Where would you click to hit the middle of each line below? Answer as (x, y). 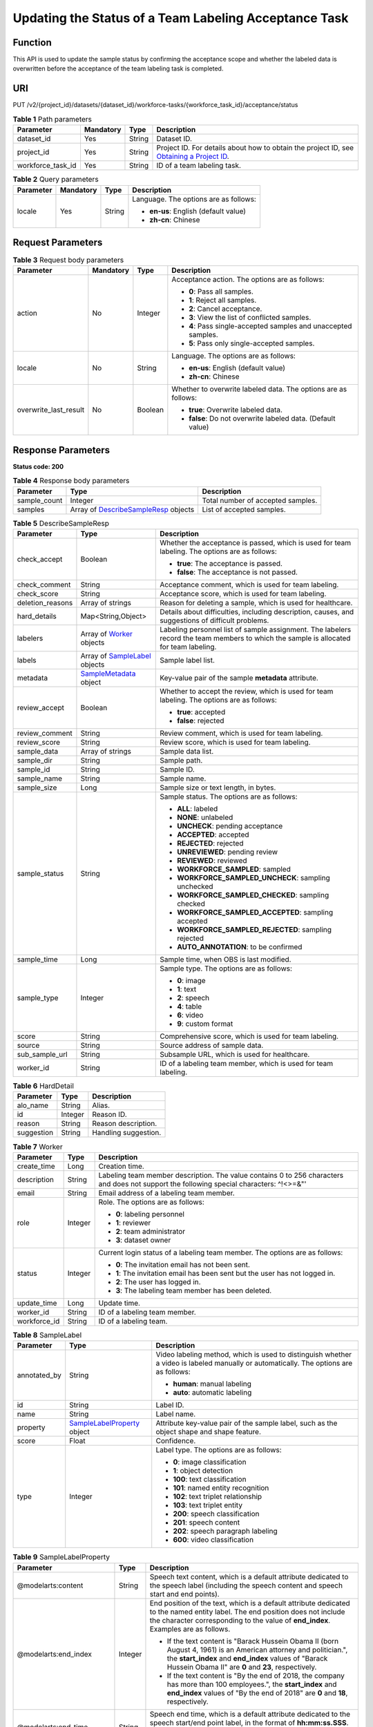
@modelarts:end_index (55, 1654)
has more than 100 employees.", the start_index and (252, 1684)
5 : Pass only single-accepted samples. (252, 343)
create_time (36, 1166)
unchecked (195, 886)
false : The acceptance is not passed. (238, 572)
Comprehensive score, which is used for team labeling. (249, 1036)
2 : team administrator (151, 1231)
